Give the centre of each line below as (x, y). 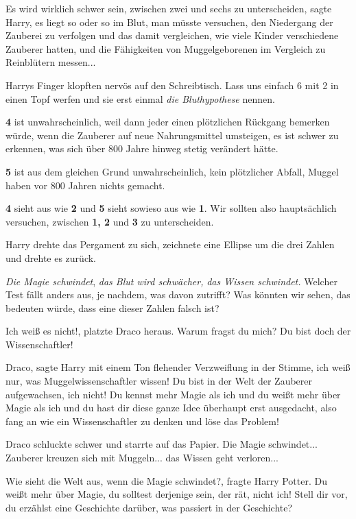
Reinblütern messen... (51, 62)
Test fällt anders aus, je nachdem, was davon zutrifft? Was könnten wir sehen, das (178, 294)
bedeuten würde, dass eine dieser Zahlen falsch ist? (112, 307)
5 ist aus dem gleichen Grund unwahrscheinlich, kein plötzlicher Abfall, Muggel (172, 171)
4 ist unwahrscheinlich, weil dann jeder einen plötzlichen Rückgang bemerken (168, 122)
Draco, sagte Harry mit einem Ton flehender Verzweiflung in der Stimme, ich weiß (178, 367)
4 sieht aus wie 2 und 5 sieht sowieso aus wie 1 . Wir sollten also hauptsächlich (171, 208)
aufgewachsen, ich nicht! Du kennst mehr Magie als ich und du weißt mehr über (173, 394)
